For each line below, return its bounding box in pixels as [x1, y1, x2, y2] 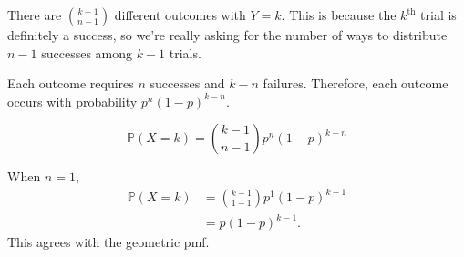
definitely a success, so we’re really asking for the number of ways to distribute [7, 26, 448, 44]
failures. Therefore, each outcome [263, 74, 449, 93]
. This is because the [281, 5, 397, 24]
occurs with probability [7, 91, 138, 110]
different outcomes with [114, 5, 246, 24]
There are [7, 5, 62, 24]
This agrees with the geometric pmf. [7, 232, 210, 252]
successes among [41, 43, 133, 62]
